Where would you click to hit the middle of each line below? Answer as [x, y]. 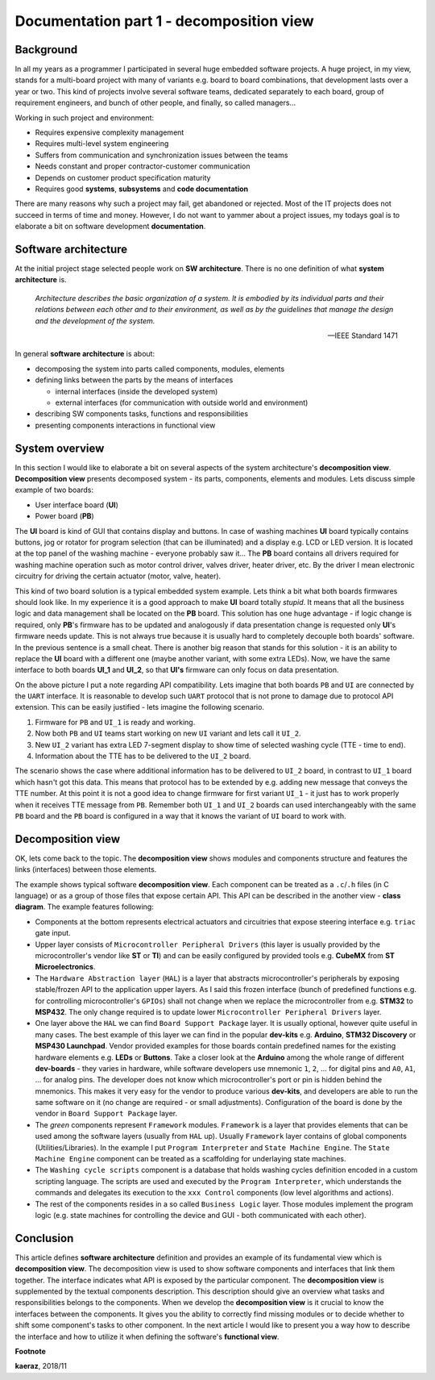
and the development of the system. [95, 321]
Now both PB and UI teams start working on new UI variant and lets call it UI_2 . [168, 733]
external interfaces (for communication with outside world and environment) [182, 402]
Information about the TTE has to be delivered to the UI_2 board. [143, 756]
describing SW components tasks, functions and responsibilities [142, 414]
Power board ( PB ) [64, 516]
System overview [60, 448]
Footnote [30, 1352]
